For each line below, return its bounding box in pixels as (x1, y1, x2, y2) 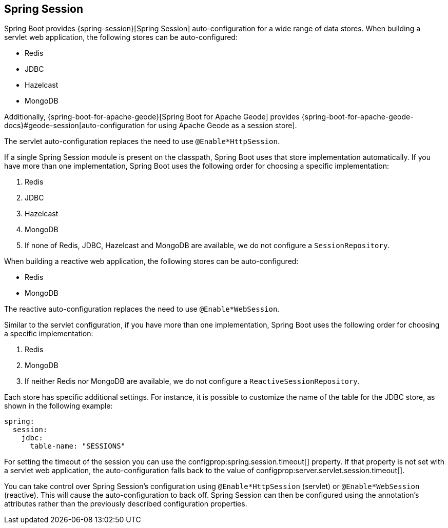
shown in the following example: (4, 401, 113, 411)
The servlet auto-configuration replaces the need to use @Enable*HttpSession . (4, 137, 280, 146)
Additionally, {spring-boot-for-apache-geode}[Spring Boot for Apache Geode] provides (4, 112, 300, 121)
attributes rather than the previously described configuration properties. (4, 499, 247, 509)
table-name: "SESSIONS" (30, 442, 126, 451)
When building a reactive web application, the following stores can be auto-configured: (4, 257, 299, 266)
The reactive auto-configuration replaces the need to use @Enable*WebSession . (4, 304, 280, 314)
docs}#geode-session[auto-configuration (4, 121, 145, 130)
